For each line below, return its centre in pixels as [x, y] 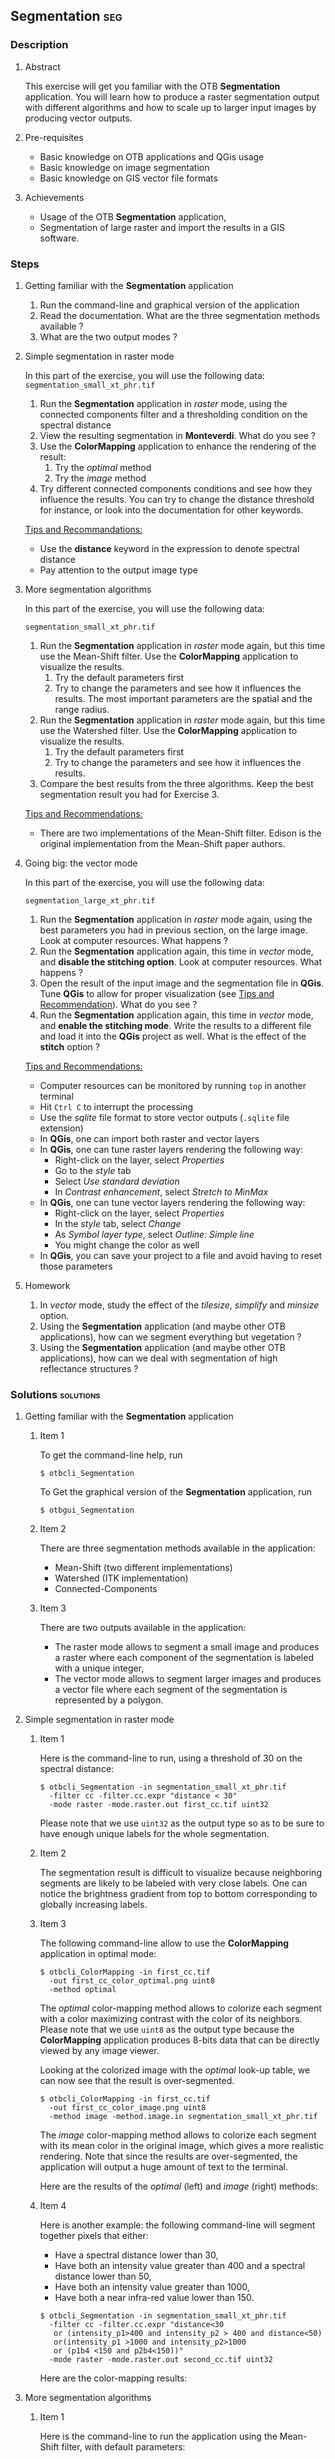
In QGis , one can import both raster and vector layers [149, 1138]
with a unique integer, [99, 1668]
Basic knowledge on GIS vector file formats [128, 178]
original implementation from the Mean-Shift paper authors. [162, 843]
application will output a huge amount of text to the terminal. [164, 2167]
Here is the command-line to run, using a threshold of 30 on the [171, 1758]
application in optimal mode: [98, 1954]
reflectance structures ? [89, 1368]
